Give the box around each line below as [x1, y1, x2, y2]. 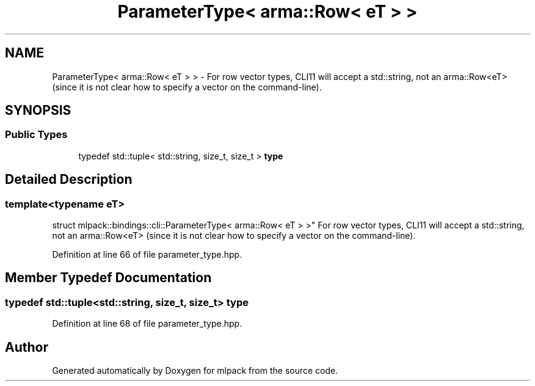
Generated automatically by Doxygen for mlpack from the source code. [52, 365, 338, 376]
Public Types [5, 128, 68, 141]
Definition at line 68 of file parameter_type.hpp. [52, 318, 242, 329]
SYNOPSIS [5, 103, 71, 118]
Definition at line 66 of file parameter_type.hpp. [52, 249, 242, 260]
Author [5, 339, 48, 355]
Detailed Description [5, 172, 133, 188]
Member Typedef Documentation [5, 270, 212, 286]
